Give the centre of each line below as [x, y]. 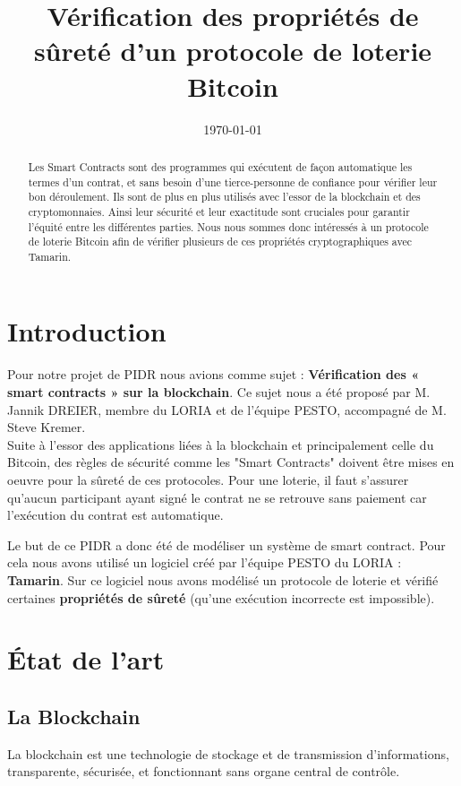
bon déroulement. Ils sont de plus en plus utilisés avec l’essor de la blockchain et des [224, 197]
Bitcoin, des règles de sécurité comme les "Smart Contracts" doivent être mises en [231, 462]
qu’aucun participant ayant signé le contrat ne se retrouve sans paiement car [217, 497]
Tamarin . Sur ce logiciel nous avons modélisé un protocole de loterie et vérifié [223, 579]
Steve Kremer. [47, 427]
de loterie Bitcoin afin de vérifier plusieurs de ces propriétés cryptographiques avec [220, 242]
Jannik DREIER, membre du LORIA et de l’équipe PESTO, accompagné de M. [227, 409]
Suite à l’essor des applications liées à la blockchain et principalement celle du [221, 444]
